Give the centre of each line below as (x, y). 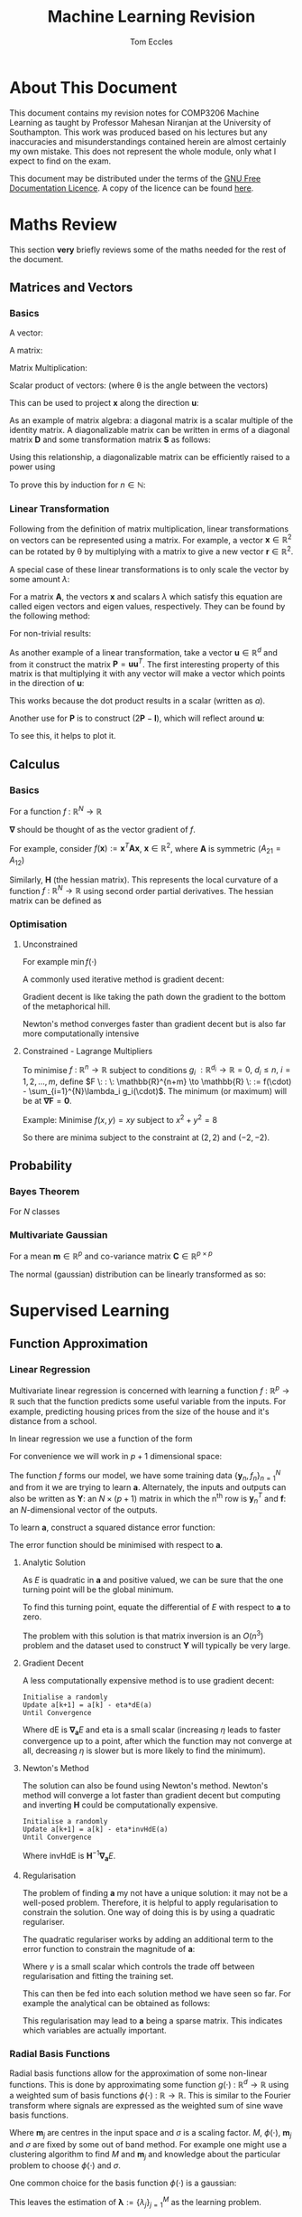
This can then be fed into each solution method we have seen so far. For (156, 1993)
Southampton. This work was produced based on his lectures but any (138, 132)
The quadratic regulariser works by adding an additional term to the (148, 1939)
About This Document (93, 87)
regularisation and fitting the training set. (98, 1976)
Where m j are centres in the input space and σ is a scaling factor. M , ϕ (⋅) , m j (151, 2133)
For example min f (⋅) (59, 961)
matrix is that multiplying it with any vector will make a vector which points (147, 674)
